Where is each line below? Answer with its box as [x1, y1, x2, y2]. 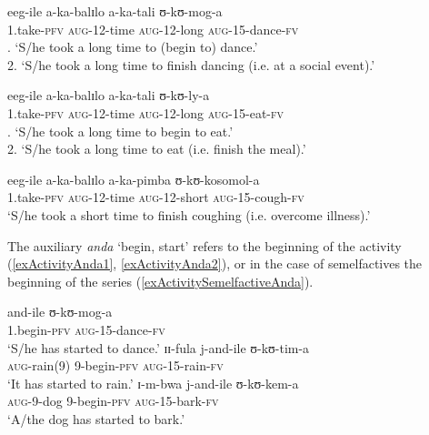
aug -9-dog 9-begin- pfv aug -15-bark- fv [7, 391, 219, 410]
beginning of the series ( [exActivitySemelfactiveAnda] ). [7, 271, 314, 290]
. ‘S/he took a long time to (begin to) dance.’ [7, 37, 258, 56]
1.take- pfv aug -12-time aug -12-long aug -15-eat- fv [7, 103, 284, 122]
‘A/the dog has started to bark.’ [7, 409, 185, 428]
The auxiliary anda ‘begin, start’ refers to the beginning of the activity [7, 236, 402, 255]
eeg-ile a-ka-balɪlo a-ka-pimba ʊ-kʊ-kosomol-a [7, 169, 260, 188]
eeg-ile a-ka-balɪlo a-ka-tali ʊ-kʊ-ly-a [7, 86, 210, 105]
